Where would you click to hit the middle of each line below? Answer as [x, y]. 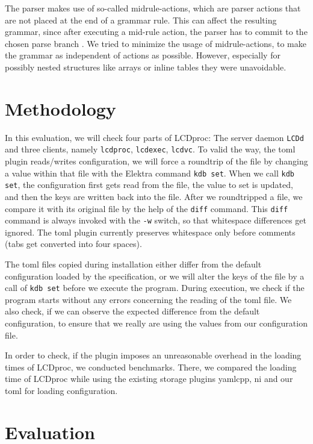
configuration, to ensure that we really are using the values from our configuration [156, 323]
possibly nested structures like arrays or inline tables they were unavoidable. [146, 67]
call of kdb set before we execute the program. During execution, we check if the [155, 288]
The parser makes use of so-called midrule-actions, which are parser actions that [153, 8]
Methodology [60, 108]
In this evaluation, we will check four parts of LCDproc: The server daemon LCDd [154, 137]
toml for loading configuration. [61, 390]
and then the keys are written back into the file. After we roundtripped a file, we [154, 196]
